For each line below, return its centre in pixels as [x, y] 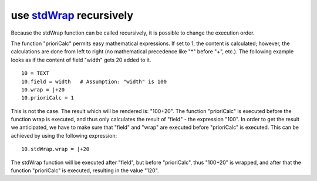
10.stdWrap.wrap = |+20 [55, 149]
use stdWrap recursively [72, 15]
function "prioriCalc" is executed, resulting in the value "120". [85, 170]
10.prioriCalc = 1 [48, 98]
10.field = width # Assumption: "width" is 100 [94, 81]
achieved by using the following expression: [64, 135]
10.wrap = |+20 [43, 90]
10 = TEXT [35, 74]
